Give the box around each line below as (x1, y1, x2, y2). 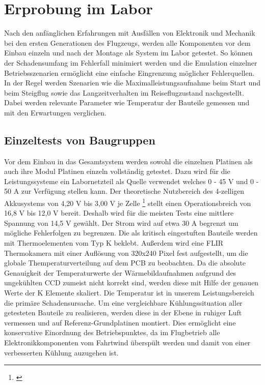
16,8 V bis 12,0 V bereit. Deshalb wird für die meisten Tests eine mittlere (4, 208, 234, 218)
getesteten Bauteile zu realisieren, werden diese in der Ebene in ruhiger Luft (4, 307, 242, 318)
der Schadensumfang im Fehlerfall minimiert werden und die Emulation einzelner (4, 57, 257, 68)
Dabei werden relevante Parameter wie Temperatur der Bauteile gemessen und (4, 97, 250, 108)
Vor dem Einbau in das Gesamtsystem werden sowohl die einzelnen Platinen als (4, 156, 253, 166)
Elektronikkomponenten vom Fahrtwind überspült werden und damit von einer (4, 337, 251, 348)
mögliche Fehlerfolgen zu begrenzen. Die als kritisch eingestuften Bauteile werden (4, 227, 258, 238)
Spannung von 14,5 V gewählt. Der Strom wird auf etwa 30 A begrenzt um (4, 217, 238, 228)
